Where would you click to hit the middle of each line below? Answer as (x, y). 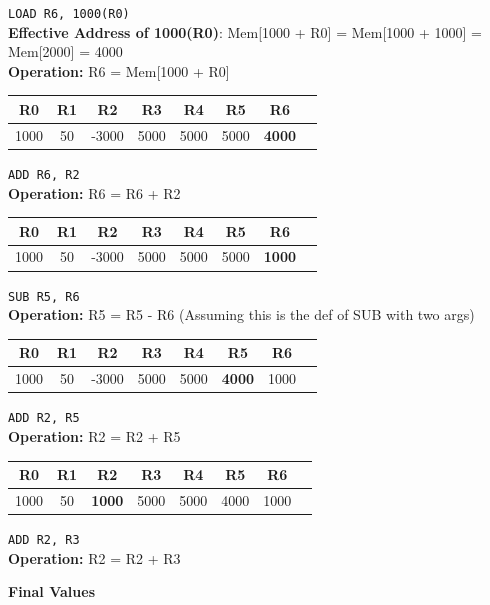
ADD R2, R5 (44, 418)
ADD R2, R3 (44, 539)
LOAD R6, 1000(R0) (69, 14)
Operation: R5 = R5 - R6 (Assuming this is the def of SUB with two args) (241, 314)
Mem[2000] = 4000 (65, 51)
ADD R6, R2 (44, 174)
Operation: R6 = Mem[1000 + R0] (119, 70)
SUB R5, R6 (44, 296)
